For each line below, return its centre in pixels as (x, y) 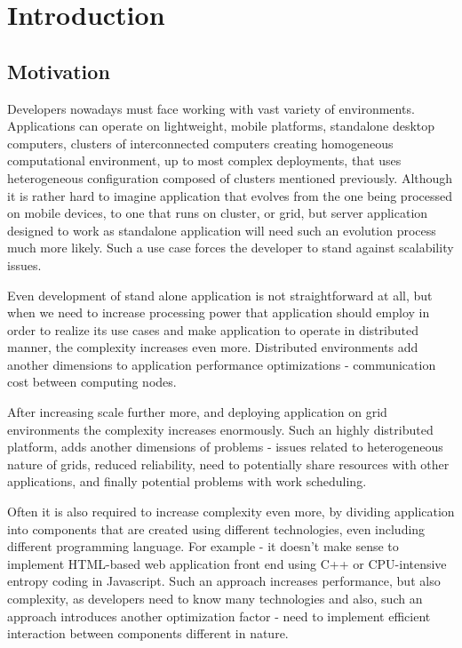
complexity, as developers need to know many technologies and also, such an (215, 599)
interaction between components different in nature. (148, 633)
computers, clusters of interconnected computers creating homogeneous (200, 143)
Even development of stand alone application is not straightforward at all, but (220, 295)
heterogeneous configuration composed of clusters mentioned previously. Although (230, 177)
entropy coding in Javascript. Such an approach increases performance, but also (224, 581)
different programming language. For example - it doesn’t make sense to (203, 546)
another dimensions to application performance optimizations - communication (222, 364)
